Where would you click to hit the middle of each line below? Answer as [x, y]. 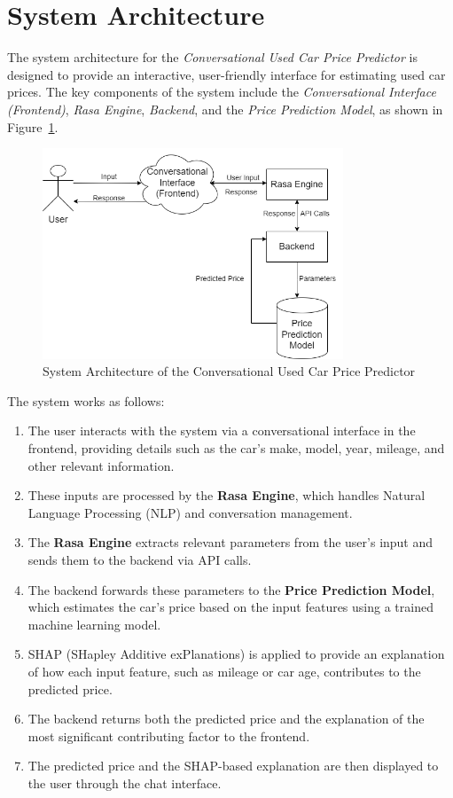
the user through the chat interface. [125, 782]
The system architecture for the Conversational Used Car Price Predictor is [212, 57]
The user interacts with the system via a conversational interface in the [222, 430]
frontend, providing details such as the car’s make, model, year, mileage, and [236, 448]
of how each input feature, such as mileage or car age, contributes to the [224, 671]
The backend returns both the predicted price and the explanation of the [226, 719]
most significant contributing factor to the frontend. [169, 735]
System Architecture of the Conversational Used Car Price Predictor [229, 371]
